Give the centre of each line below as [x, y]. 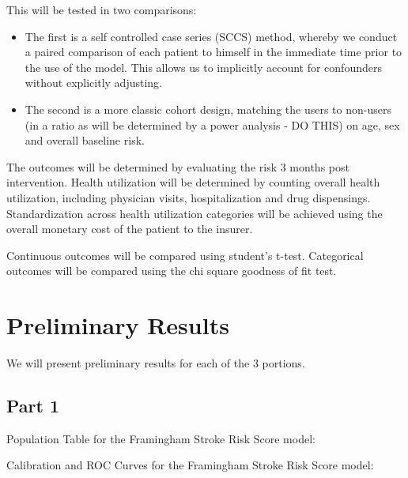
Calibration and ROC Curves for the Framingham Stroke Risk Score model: [190, 465]
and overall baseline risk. [85, 140]
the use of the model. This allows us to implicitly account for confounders [203, 67]
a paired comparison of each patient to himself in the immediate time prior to [213, 52]
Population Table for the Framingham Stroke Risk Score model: [161, 438]
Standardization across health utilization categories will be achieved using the [195, 213]
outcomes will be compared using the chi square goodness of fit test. [172, 271]
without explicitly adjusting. [93, 83]
